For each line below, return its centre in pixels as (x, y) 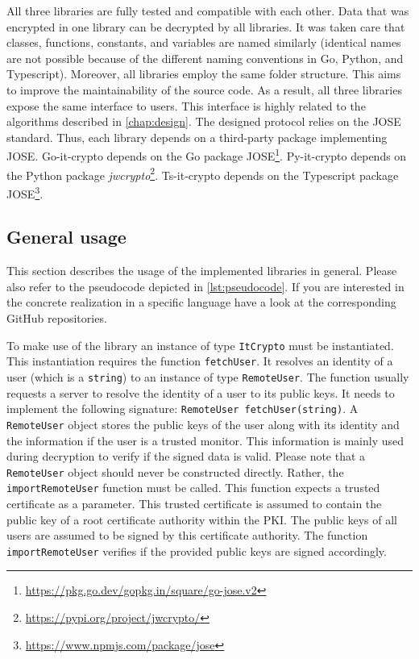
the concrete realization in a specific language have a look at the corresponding (201, 302)
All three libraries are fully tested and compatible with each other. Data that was (208, 10)
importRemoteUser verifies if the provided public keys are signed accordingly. (197, 551)
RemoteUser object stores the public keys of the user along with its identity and (203, 424)
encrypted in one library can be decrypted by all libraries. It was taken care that (206, 26)
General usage (66, 237)
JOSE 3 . (25, 192)
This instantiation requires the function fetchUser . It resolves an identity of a (200, 361)
